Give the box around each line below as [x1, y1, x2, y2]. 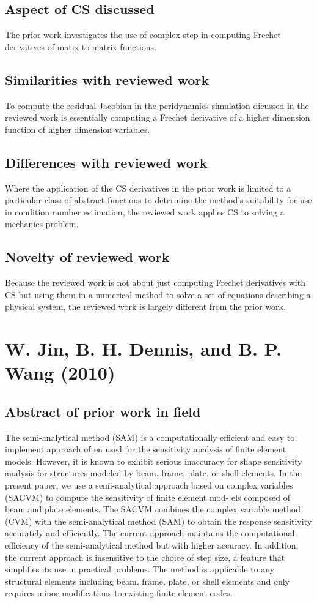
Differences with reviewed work [5, 152, 208, 171]
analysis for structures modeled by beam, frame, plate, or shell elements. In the [5, 466, 302, 479]
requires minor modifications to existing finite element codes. [5, 586, 233, 599]
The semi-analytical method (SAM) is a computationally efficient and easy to [5, 430, 295, 443]
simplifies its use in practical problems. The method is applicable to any [5, 563, 275, 575]
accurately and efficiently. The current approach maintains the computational [5, 526, 295, 539]
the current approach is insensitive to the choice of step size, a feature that [5, 550, 285, 563]
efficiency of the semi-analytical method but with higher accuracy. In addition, [5, 539, 299, 552]
